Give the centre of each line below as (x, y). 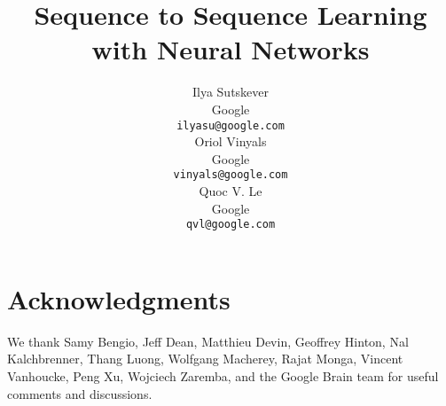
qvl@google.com (231, 225)
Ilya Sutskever (231, 92)
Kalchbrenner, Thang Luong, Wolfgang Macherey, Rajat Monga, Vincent (205, 359)
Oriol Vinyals (231, 141)
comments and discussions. (80, 393)
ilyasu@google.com (231, 125)
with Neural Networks (231, 49)
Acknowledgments (119, 298)
